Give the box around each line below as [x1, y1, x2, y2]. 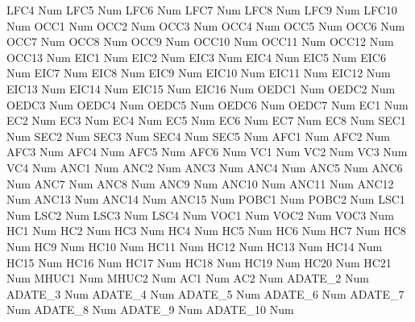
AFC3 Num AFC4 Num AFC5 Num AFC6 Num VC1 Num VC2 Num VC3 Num [6, 143, 408, 160]
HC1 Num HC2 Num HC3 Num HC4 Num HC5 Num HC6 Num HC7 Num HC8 [6, 222, 406, 239]
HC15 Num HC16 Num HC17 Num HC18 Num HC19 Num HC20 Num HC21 [6, 254, 392, 270]
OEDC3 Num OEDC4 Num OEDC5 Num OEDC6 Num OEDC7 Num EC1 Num [6, 96, 409, 113]
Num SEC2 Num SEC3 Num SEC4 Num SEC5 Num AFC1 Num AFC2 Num [6, 127, 390, 144]
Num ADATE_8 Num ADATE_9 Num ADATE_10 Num [6, 301, 294, 318]
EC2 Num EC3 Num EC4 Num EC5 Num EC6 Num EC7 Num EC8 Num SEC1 [6, 112, 406, 129]
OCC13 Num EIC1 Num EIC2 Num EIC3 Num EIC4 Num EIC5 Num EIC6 [6, 48, 386, 65]
